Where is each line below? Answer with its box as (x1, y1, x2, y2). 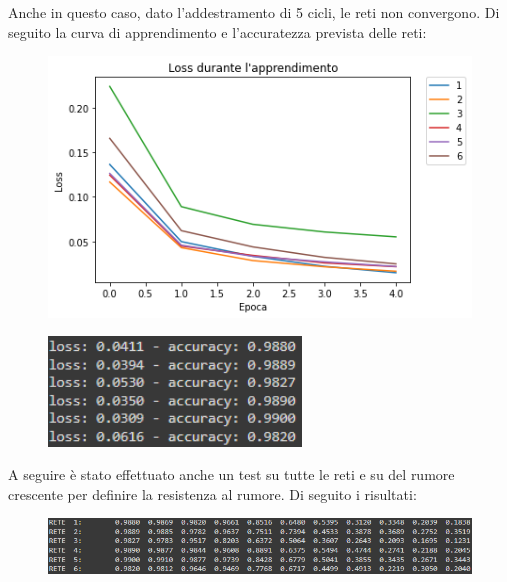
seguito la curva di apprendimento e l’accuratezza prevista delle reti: (8, 21, 427, 42)
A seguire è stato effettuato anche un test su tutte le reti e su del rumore (8, 464, 455, 485)
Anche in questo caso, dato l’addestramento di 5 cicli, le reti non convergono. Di (8, 2, 500, 22)
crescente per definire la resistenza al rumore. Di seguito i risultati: (8, 483, 417, 504)
